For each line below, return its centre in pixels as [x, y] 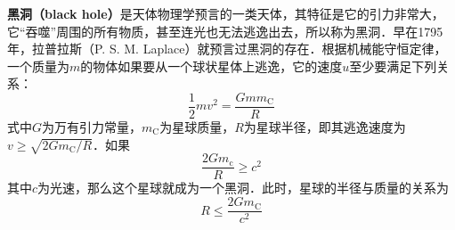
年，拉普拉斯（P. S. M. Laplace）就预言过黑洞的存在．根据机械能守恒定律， [227, 49]
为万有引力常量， [92, 127]
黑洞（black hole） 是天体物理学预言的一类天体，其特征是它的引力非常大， [226, 13]
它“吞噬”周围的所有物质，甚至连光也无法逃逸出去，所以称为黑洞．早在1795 [225, 31]
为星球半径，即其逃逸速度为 [325, 127]
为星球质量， [197, 127]
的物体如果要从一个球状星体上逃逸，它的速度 [211, 66]
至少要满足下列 [393, 66]
